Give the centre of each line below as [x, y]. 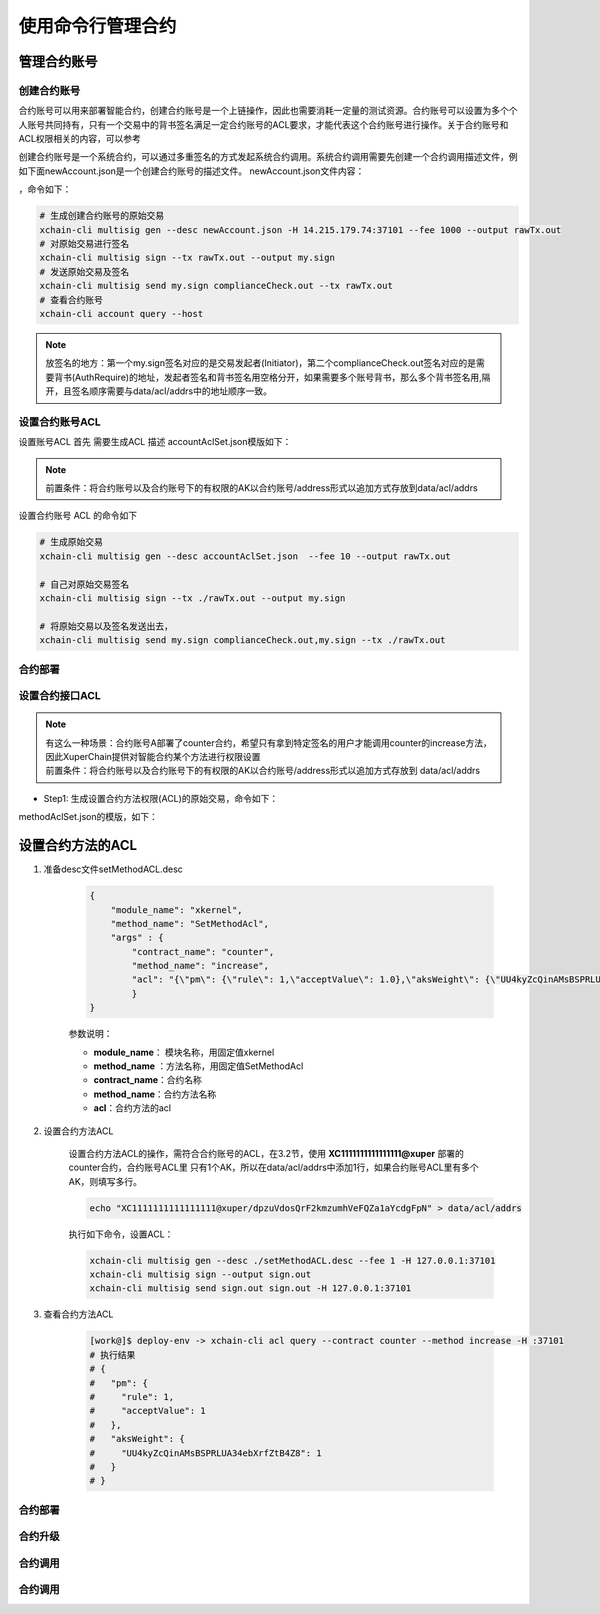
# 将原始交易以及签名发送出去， [106, 626]
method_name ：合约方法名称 [155, 1094]
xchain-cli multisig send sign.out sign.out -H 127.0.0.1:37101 [250, 1288]
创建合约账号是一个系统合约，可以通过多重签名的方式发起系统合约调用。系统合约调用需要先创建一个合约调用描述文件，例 [268, 157]
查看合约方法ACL [78, 1314]
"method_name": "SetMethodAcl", [190, 923]
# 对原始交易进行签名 [84, 244]
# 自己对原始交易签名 [84, 584]
